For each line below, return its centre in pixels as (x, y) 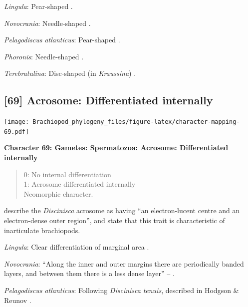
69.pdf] (17, 132)
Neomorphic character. (58, 193)
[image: (17, 122)
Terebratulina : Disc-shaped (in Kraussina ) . (70, 73)
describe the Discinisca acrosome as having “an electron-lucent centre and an (122, 210)
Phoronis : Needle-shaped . (44, 56)
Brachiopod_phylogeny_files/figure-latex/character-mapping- (136, 122)
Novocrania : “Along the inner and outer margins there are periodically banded (124, 263)
